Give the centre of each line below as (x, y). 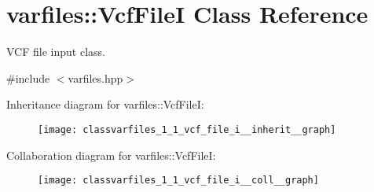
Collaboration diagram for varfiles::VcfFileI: (111, 155)
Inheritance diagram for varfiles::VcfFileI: (105, 104)
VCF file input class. (56, 52)
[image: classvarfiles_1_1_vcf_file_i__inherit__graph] (187, 129)
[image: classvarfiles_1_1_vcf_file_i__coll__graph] (178, 181)
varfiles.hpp (95, 78)
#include (28, 78)
